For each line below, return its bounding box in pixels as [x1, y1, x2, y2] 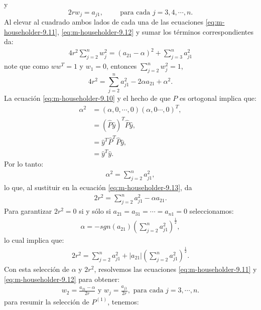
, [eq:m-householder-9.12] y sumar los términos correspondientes [57, 26, 254, 37]
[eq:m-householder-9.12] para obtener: [4, 273, 120, 284]
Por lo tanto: [4, 159, 44, 169]
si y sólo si [79, 206, 111, 216]
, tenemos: [107, 296, 139, 306]
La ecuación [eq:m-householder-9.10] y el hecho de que [4, 93, 171, 103]
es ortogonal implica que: [179, 93, 256, 103]
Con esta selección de [4, 264, 70, 274]
